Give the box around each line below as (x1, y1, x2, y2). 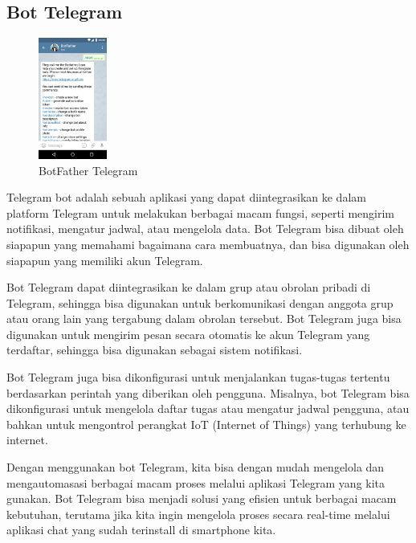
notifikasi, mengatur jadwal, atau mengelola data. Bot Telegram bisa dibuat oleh (6, 220, 404, 237)
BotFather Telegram (39, 161, 138, 178)
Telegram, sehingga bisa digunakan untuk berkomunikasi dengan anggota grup (6, 294, 394, 311)
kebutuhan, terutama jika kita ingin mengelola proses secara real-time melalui (6, 505, 390, 522)
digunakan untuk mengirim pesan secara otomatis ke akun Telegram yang (6, 325, 370, 342)
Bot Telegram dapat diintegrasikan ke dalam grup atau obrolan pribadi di (6, 279, 371, 296)
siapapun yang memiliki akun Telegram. (6, 251, 203, 268)
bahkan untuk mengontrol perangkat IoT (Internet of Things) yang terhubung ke (6, 415, 406, 432)
